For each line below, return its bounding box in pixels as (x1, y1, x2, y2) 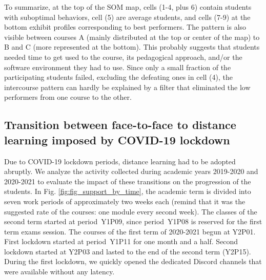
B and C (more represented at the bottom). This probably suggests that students (4, 41, 260, 52)
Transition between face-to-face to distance (4, 117, 236, 133)
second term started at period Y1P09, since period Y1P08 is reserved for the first (4, 216, 262, 227)
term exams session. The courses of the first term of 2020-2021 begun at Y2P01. (4, 226, 256, 236)
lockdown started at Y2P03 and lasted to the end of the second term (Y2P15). (4, 246, 251, 256)
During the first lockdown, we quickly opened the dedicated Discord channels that (4, 256, 262, 267)
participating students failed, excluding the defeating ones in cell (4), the (4, 72, 233, 82)
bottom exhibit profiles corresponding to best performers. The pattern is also (4, 21, 247, 32)
